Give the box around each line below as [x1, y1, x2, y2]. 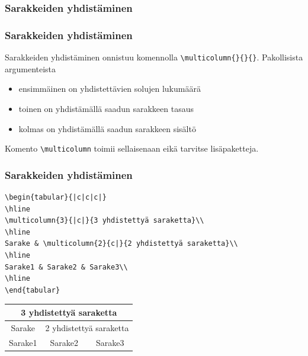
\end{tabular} [5, 286, 60, 294]
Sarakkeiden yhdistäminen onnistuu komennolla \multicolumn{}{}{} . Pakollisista [5, 51, 303, 63]
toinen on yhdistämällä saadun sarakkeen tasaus [18, 102, 194, 114]
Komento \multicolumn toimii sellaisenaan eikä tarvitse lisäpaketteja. [5, 142, 259, 155]
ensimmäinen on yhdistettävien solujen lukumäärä [18, 82, 201, 95]
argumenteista [5, 62, 56, 75]
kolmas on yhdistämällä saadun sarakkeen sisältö [18, 122, 196, 134]
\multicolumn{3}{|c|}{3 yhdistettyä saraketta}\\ [5, 216, 204, 225]
